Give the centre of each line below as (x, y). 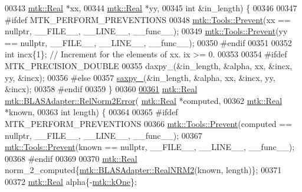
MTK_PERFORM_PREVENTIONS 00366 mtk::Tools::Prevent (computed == (149, 123)
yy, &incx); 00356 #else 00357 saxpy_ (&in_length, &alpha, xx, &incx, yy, (140, 77)
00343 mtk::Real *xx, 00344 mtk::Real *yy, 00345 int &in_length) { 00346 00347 (151, 8)
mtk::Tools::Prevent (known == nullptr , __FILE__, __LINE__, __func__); (150, 147)
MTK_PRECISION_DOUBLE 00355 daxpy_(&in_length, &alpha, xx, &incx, (149, 65)
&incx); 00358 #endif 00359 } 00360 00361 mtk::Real (101, 89)
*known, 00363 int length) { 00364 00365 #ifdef (91, 112)
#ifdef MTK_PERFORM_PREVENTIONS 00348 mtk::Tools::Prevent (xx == (148, 19)
